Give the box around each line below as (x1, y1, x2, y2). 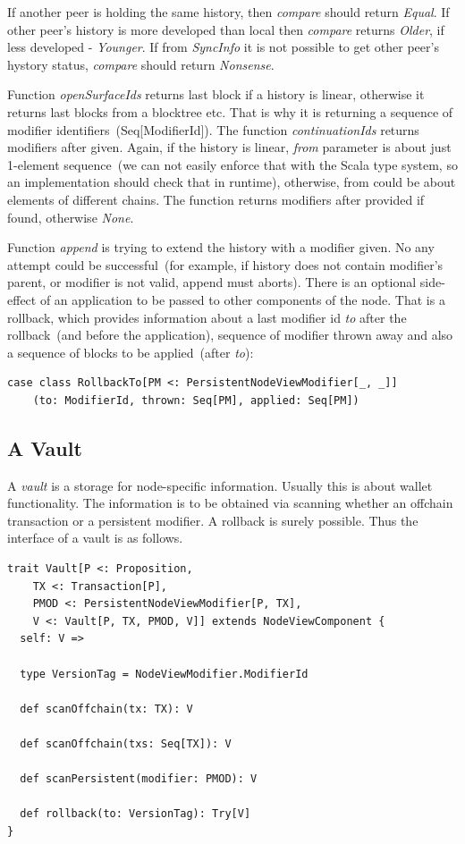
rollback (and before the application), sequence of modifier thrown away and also (7, 325, 453, 344)
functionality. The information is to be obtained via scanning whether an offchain (7, 494, 453, 512)
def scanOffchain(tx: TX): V (20, 702, 193, 715)
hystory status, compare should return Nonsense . (7, 55, 275, 73)
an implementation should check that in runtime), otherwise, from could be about (7, 173, 456, 191)
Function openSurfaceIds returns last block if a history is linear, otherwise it (7, 85, 425, 104)
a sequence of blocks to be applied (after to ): (7, 342, 254, 361)
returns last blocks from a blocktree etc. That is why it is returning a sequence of (7, 102, 453, 121)
